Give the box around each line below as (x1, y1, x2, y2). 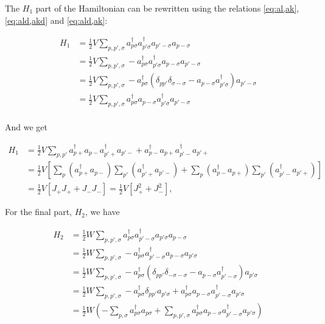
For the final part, (5, 205, 72, 218)
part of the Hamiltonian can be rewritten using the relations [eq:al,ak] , (35, 2, 299, 14)
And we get (5, 121, 47, 133)
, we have (85, 205, 120, 218)
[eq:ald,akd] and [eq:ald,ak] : (5, 13, 108, 26)
